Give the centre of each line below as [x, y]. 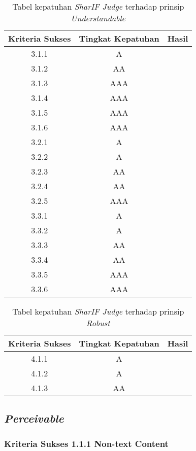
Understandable [98, 18]
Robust [98, 323]
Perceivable [34, 418]
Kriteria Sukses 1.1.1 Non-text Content [86, 443]
